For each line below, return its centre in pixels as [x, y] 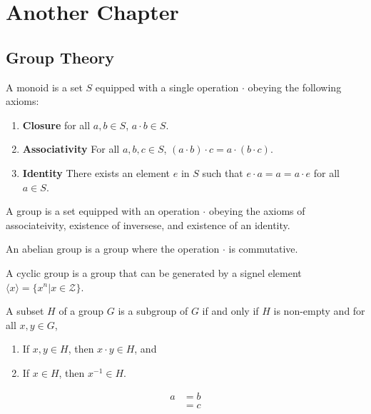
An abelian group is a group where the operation [113, 249]
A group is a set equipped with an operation [103, 211]
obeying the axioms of [257, 211]
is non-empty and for [319, 311]
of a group [81, 311]
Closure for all [56, 125]
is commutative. [263, 249]
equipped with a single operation [167, 87]
